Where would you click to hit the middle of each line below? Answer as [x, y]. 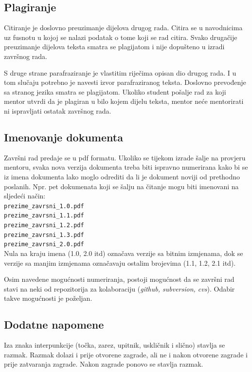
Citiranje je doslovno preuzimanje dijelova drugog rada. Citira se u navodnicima [123, 28]
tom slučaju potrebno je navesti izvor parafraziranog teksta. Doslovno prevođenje [125, 82]
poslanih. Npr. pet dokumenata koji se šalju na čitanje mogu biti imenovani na [121, 186]
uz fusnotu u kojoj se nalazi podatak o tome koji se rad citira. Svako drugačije [121, 37]
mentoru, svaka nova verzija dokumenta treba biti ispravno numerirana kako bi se [126, 167]
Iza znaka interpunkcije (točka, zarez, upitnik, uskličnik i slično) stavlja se [115, 345]
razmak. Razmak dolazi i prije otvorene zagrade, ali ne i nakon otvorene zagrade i [126, 354]
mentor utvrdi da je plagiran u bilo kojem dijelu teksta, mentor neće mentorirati [124, 101]
